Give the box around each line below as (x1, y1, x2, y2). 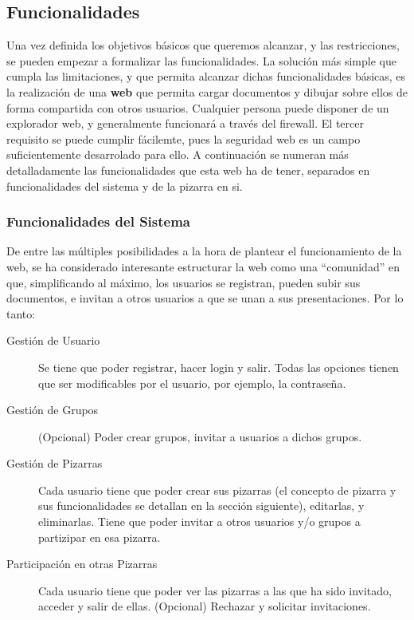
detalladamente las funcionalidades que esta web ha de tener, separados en (6, 161, 370, 178)
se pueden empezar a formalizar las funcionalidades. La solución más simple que (6, 52, 396, 69)
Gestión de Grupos (6, 401, 99, 418)
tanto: (6, 305, 36, 322)
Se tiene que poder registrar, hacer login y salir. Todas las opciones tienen (38, 358, 399, 375)
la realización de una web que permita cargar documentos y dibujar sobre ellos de (6, 83, 408, 100)
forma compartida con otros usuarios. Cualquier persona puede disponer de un (6, 99, 389, 116)
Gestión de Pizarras (6, 455, 103, 472)
